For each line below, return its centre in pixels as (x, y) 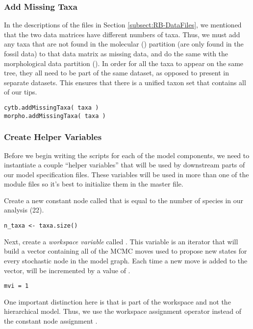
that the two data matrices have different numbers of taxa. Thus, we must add (122, 34)
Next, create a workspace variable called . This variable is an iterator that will (121, 241)
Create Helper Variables (53, 137)
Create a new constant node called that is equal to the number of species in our (124, 200)
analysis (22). (24, 210)
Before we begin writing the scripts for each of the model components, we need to (127, 155)
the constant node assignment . (51, 320)
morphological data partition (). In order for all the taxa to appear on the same (124, 63)
